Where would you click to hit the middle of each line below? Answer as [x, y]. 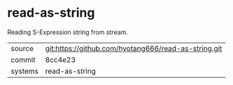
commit [23, 59]
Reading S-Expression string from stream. [68, 32]
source [22, 48]
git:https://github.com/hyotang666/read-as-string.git [134, 48]
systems [24, 71]
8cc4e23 [60, 59]
